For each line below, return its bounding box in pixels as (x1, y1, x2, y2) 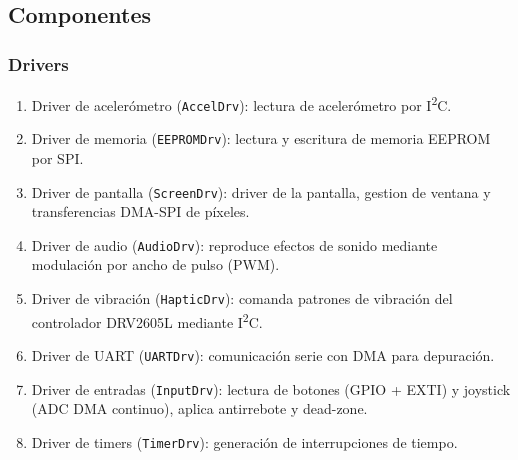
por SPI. (31, 147, 84, 168)
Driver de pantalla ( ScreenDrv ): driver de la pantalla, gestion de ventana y (31, 181, 491, 202)
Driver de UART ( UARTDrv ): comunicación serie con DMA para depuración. (31, 344, 495, 365)
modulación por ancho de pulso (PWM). (31, 254, 280, 275)
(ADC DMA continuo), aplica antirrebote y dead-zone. (31, 398, 368, 419)
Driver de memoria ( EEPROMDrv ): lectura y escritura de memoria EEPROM (31, 128, 491, 149)
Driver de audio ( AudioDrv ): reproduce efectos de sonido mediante (31, 234, 438, 255)
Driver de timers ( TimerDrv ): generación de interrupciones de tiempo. (31, 431, 458, 452)
